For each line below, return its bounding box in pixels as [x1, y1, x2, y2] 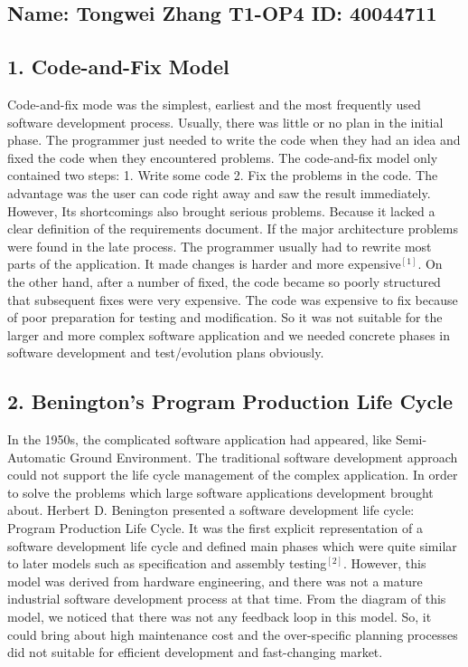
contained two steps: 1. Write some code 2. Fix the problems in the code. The [7, 166, 438, 185]
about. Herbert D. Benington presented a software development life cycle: [7, 500, 415, 519]
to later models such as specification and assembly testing [7, 554, 327, 573]
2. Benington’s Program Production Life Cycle [7, 387, 454, 415]
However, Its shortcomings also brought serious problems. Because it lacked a [7, 201, 435, 220]
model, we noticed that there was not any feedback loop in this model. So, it [7, 607, 432, 626]
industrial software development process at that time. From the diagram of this [7, 589, 446, 608]
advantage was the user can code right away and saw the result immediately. [7, 183, 431, 202]
